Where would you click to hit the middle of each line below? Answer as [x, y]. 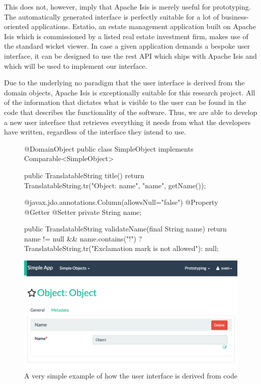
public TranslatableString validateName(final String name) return [125, 229]
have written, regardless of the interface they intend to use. [95, 132]
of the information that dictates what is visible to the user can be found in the [125, 102]
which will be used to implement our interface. [76, 66]
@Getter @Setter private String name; [83, 212]
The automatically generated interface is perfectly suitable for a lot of [112, 16]
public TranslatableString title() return [84, 175]
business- [235, 16]
